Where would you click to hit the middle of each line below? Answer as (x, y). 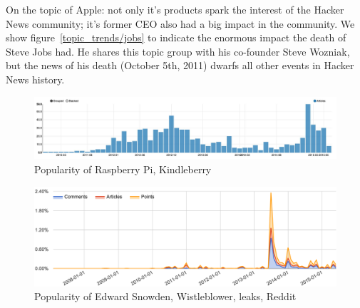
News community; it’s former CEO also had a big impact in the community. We (180, 23)
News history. (35, 79)
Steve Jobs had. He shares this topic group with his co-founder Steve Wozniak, (178, 51)
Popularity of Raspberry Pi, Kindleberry (123, 169)
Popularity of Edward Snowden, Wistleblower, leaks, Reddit (165, 296)
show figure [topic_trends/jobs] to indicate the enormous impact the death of (176, 37)
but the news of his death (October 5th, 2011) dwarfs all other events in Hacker (180, 65)
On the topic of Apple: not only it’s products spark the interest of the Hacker (175, 9)
